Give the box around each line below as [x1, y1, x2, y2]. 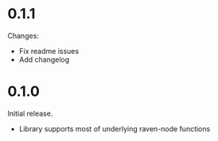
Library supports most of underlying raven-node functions [18, 124, 211, 133]
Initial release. [7, 109, 53, 118]
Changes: [7, 31, 39, 40]
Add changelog [18, 55, 70, 64]
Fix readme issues [18, 46, 80, 55]
